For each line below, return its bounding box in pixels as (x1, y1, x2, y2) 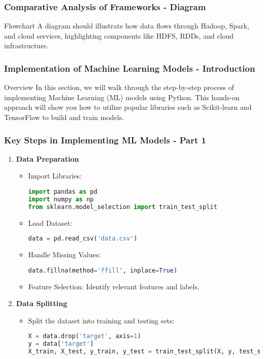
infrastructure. (4, 40, 49, 51)
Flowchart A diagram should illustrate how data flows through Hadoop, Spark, (4, 20, 249, 31)
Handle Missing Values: (28, 249, 101, 260)
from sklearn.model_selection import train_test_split (28, 203, 217, 211)
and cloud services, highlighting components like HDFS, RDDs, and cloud (4, 30, 234, 41)
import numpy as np (28, 195, 94, 203)
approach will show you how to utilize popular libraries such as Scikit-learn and (4, 102, 252, 112)
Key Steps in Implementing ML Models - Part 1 (4, 133, 206, 146)
